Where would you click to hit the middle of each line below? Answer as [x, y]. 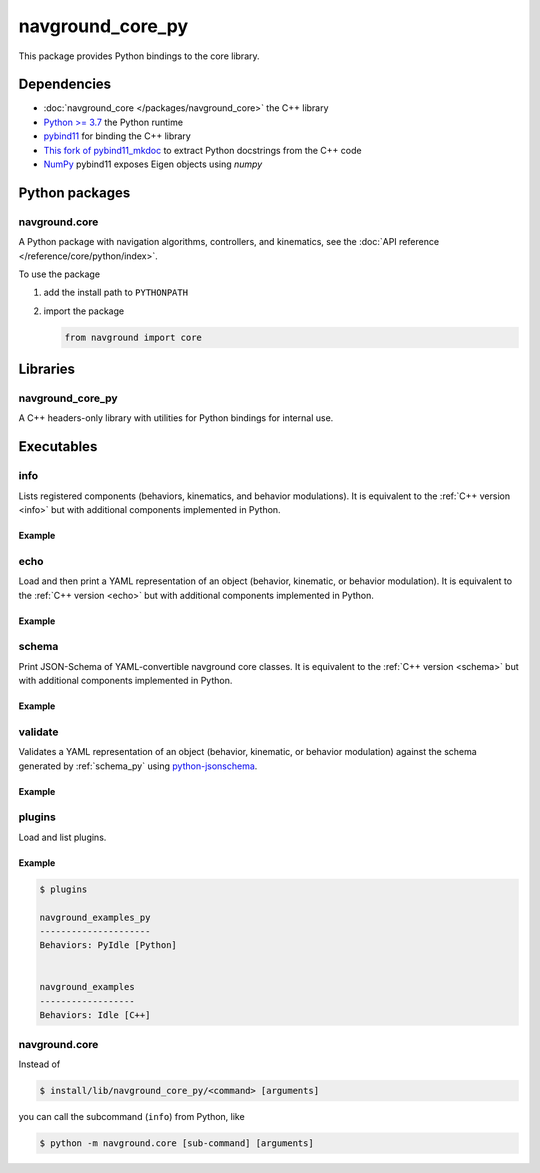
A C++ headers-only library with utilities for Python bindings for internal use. [176, 418]
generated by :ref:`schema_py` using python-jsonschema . [138, 766]
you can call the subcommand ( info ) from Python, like [131, 1116]
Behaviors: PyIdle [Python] [108, 945]
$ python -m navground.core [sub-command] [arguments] [176, 1143]
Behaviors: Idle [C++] [95, 1015]
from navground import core [133, 337]
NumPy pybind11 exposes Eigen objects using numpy [153, 164]
